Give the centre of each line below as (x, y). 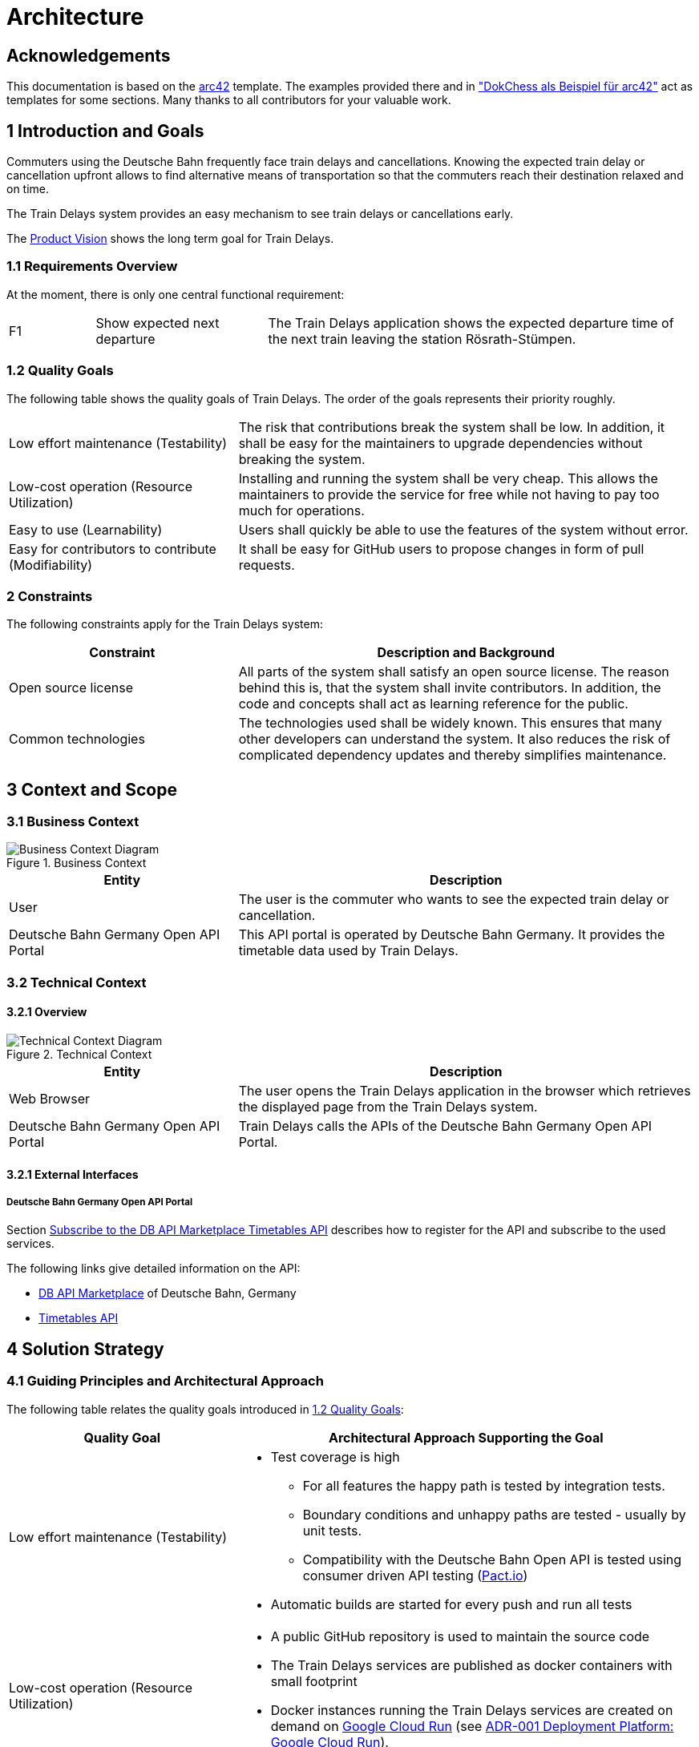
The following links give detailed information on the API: (154, 1269)
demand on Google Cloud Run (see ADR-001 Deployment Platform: (472, 1726)
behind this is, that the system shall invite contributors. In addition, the (450, 688)
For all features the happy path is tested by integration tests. (484, 1485)
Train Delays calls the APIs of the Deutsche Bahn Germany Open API (445, 1126)
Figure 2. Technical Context (79, 1055)
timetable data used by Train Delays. (348, 951)
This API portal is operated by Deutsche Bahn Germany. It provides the (452, 935)
